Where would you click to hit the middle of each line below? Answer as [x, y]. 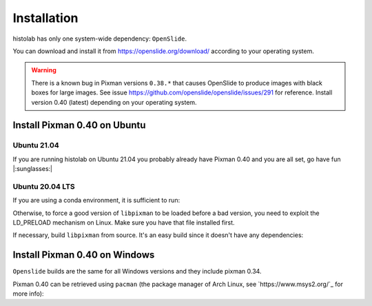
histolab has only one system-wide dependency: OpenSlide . [100, 39]
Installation [45, 18]
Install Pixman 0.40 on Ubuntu [79, 125]
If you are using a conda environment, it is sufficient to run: [96, 201]
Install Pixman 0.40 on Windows [84, 255]
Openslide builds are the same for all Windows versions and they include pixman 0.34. [137, 272]
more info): [28, 294]
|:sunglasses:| [33, 169]
